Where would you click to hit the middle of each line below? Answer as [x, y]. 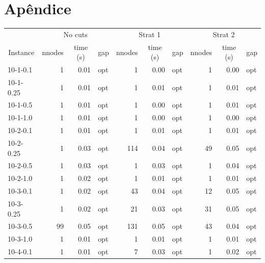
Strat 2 [224, 34]
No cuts [75, 34]
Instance [21, 52]
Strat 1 [150, 34]
